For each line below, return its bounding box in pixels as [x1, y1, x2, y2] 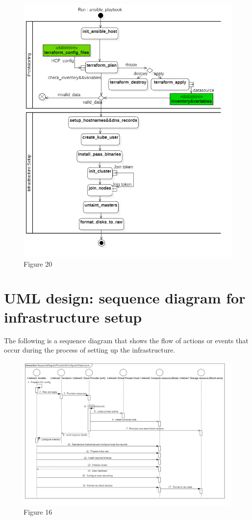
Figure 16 [24, 507, 52, 517]
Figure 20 [24, 258, 52, 269]
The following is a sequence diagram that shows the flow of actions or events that [4, 335, 249, 345]
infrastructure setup [4, 306, 142, 327]
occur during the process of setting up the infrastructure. [4, 345, 176, 355]
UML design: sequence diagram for [4, 287, 246, 307]
